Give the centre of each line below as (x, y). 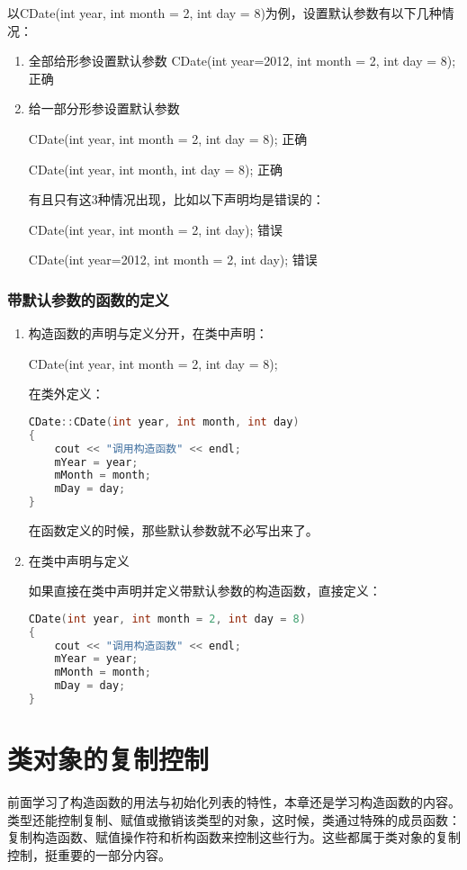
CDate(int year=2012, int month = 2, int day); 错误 (173, 260)
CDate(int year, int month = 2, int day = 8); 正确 (168, 138)
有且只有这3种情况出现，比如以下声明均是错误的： (176, 199)
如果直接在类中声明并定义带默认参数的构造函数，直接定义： (205, 591)
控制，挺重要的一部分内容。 (89, 854)
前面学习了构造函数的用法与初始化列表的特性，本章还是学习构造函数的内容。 (234, 802)
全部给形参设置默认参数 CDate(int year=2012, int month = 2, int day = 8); (242, 61)
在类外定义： (66, 394)
